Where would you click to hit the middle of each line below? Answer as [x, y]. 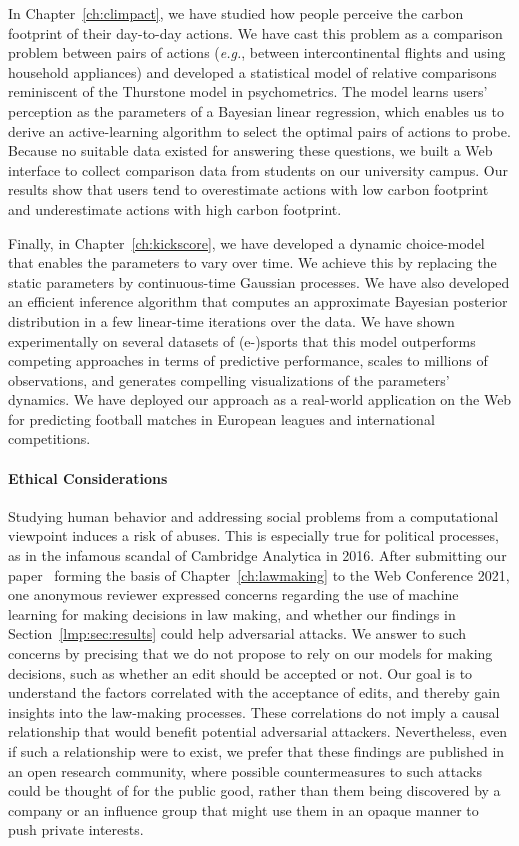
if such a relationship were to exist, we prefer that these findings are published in [256, 750]
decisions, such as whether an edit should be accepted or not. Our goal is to [240, 672]
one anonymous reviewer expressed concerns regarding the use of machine [233, 594]
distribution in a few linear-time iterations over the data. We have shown [231, 320]
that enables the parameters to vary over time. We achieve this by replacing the [252, 262]
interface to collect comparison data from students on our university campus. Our [258, 169]
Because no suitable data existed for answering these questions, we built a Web [250, 150]
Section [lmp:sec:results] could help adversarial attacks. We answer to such [237, 633]
